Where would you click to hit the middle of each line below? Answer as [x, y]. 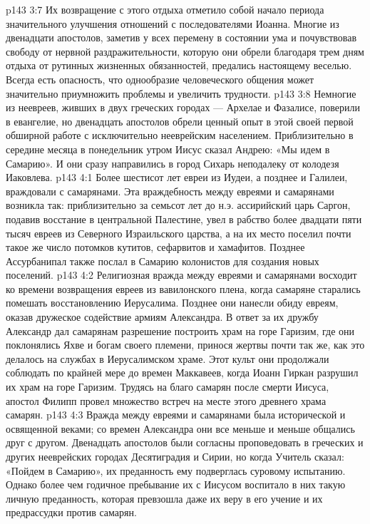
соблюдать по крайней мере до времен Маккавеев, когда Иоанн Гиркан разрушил [182, 373]
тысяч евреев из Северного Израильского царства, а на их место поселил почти [179, 233]
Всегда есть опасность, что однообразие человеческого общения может [160, 79]
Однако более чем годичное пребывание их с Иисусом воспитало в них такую [176, 484]
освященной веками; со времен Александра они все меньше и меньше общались [180, 428]
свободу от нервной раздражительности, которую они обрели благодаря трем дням [185, 51]
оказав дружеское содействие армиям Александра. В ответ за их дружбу [162, 317]
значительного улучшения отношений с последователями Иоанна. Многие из [173, 23]
